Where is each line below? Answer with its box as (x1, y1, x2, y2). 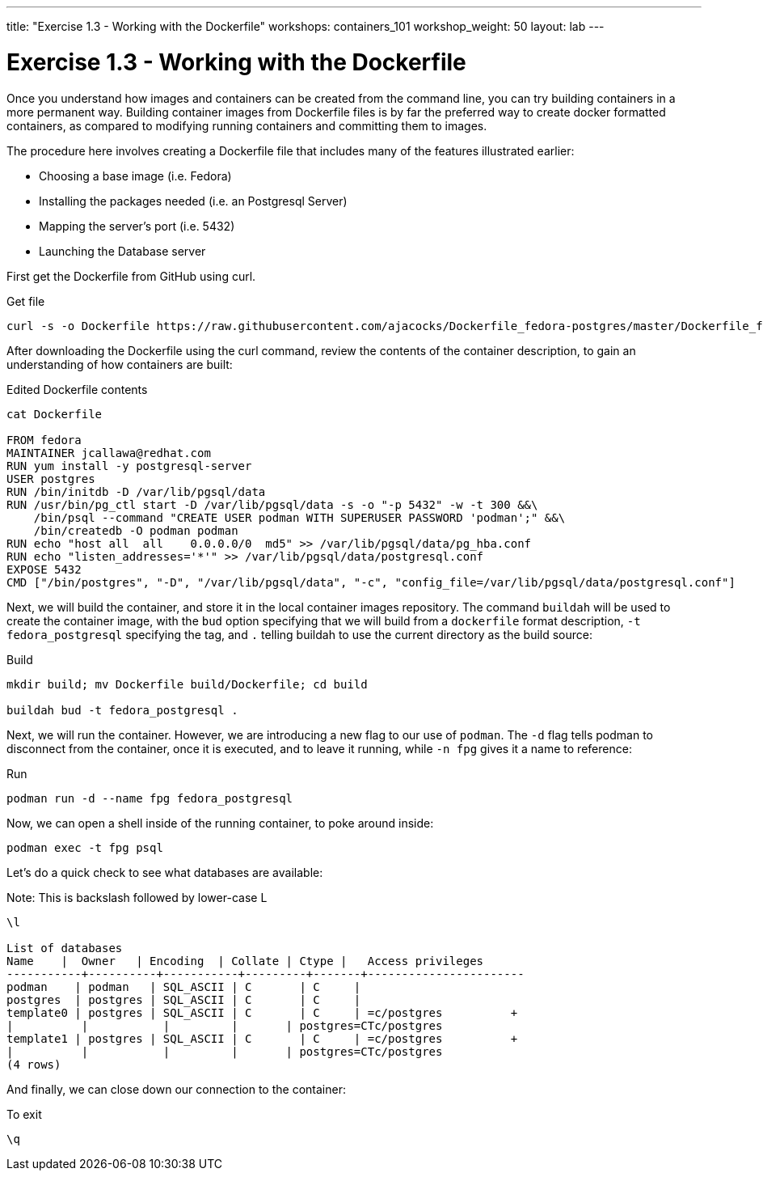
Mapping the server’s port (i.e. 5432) (39, 218, 235, 233)
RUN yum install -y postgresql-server (6, 459, 252, 472)
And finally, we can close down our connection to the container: (6, 1082, 346, 1096)
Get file (6, 294, 45, 308)
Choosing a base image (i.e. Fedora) (39, 168, 232, 183)
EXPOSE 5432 (6, 562, 82, 576)
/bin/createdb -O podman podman (33, 523, 238, 537)
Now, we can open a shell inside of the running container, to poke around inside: (6, 815, 434, 830)
